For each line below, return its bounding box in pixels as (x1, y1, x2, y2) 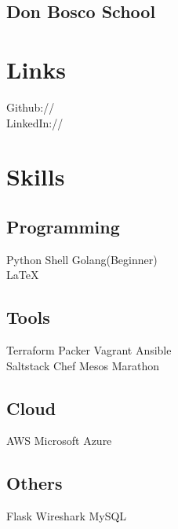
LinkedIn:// (6, 114, 64, 130)
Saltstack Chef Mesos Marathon (6, 357, 160, 373)
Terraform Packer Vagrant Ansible (6, 342, 172, 358)
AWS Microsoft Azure (6, 432, 112, 449)
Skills (6, 160, 65, 193)
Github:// (6, 98, 55, 115)
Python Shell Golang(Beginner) (6, 251, 158, 267)
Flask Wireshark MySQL (6, 508, 127, 524)
